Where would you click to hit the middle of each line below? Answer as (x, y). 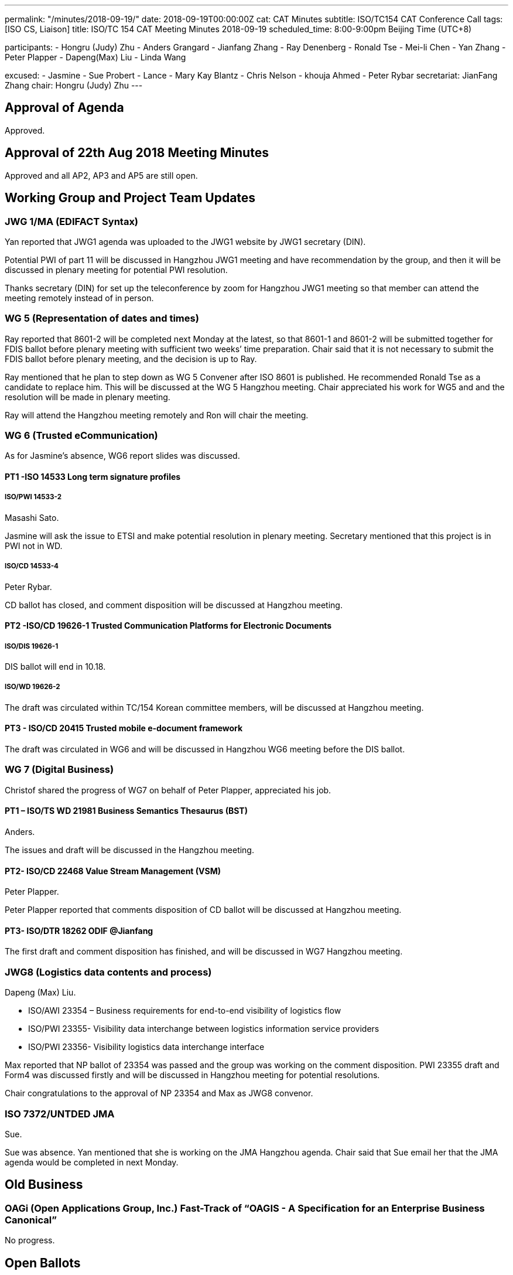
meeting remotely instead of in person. (79, 298)
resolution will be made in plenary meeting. (88, 397)
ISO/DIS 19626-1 (32, 646)
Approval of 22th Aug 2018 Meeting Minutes (137, 153)
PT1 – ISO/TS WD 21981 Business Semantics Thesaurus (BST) (126, 811)
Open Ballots (43, 1263)
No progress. (30, 1240)
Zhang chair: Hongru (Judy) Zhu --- (74, 85)
